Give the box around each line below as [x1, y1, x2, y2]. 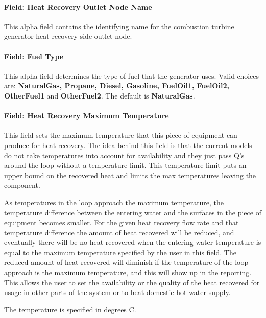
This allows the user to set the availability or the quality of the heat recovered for [4, 277, 260, 287]
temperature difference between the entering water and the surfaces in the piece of [4, 207, 261, 217]
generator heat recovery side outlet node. [4, 31, 132, 41]
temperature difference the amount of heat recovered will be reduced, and [4, 227, 234, 237]
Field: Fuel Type [4, 51, 64, 61]
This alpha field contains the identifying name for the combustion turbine [4, 20, 234, 31]
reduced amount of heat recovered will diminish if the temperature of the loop [4, 257, 249, 267]
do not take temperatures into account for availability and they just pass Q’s [4, 150, 245, 160]
